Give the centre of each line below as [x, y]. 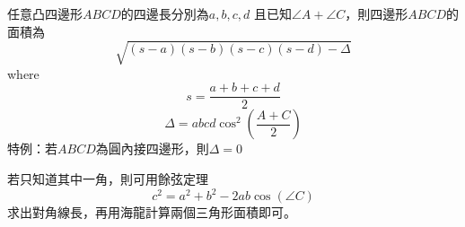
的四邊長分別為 [165, 13]
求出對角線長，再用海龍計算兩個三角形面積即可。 [152, 212]
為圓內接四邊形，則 [152, 148]
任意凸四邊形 [45, 13]
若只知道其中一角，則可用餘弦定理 [108, 178]
